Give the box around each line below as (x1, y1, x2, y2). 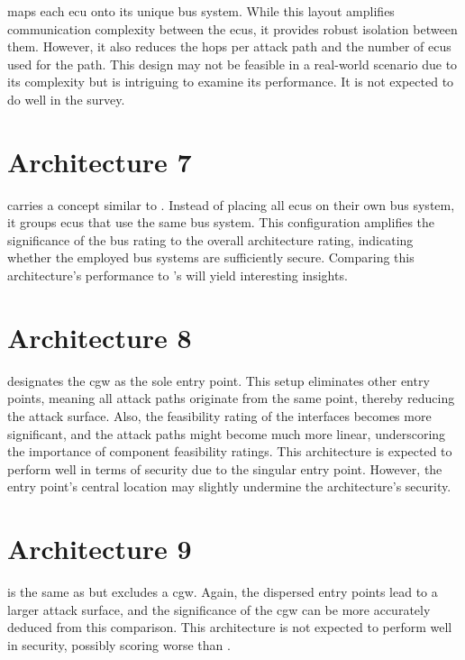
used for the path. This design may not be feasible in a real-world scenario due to (7, 54, 458, 73)
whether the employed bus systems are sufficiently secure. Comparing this (7, 248, 415, 267)
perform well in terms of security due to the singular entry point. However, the (7, 459, 442, 478)
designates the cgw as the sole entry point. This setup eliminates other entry (7, 371, 430, 390)
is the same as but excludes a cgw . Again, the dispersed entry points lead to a (7, 582, 438, 601)
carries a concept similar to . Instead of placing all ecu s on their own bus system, (7, 195, 455, 214)
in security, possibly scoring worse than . (7, 635, 231, 654)
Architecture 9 (7, 530, 192, 567)
